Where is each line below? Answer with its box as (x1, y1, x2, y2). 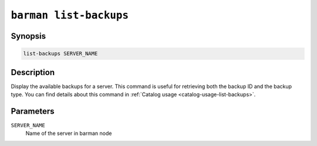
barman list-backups (11, 9, 129, 22)
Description (11, 67, 55, 77)
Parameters (11, 106, 55, 116)
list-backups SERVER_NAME (23, 50, 98, 57)
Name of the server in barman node (25, 130, 112, 137)
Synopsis (11, 31, 46, 41)
